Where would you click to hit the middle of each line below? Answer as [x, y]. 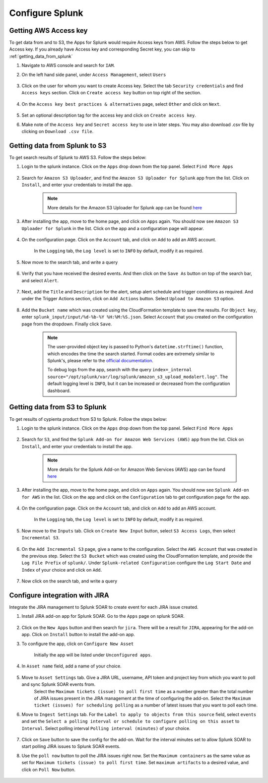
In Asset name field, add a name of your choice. [71, 666]
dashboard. [59, 391]
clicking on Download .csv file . [58, 131]
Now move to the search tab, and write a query [70, 262]
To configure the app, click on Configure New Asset [78, 644]
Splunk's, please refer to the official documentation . [100, 361]
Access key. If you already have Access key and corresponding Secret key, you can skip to [102, 49]
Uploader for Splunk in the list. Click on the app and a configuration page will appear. [113, 228]
